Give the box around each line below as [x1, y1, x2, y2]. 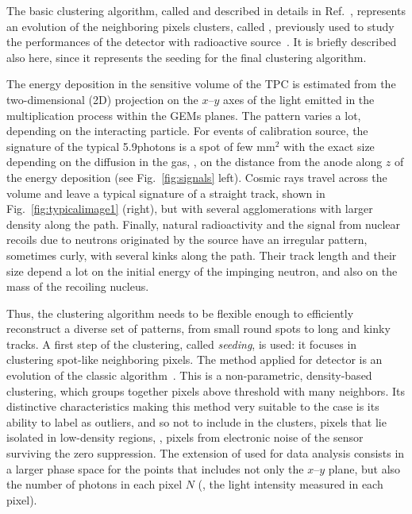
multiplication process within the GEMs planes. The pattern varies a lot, [6, 106, 361, 123]
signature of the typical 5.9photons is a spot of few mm [6, 137, 275, 154]
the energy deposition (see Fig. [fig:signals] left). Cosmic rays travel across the [6, 168, 387, 185]
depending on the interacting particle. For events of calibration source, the [6, 122, 368, 139]
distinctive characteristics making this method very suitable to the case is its [6, 398, 379, 415]
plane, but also [328, 460, 401, 477]
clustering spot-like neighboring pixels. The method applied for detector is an [6, 351, 383, 368]
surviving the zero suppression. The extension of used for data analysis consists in [6, 445, 405, 462]
